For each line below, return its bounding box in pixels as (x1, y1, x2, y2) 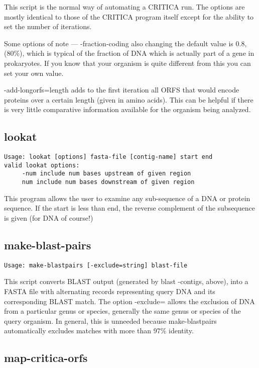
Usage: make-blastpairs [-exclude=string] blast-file (4, 261, 188, 269)
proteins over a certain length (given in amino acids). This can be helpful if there (4, 94, 253, 105)
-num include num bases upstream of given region (22, 170, 191, 177)
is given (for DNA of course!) (4, 212, 93, 223)
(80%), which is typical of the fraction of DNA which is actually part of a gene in (4, 48, 254, 58)
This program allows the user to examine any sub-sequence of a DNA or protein (4, 193, 250, 203)
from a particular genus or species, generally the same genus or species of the (4, 306, 241, 316)
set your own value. (4, 67, 64, 78)
